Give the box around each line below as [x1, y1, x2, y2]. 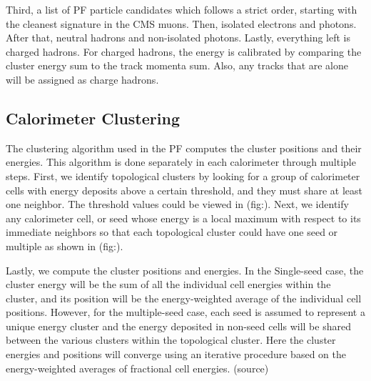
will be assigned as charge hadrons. [6, 71, 159, 86]
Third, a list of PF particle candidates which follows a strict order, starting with [6, 2, 357, 16]
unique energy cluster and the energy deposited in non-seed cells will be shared [6, 318, 351, 333]
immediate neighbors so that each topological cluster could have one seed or [6, 224, 338, 239]
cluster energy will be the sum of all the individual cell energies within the [6, 277, 331, 292]
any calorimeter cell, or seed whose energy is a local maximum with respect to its [6, 210, 361, 225]
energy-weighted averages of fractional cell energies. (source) [6, 360, 269, 375]
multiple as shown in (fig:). [6, 238, 123, 253]
